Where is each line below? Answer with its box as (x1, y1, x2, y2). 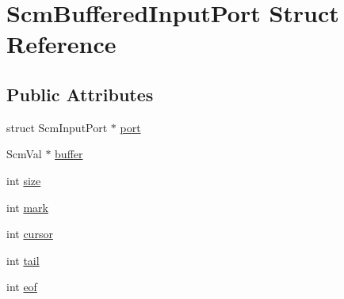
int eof (6, 278, 37, 295)
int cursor (6, 225, 53, 242)
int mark (6, 199, 48, 215)
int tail (6, 252, 40, 268)
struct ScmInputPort (6, 119, 108, 135)
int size (6, 172, 41, 188)
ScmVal (6, 146, 42, 162)
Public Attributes (6, 81, 154, 106)
